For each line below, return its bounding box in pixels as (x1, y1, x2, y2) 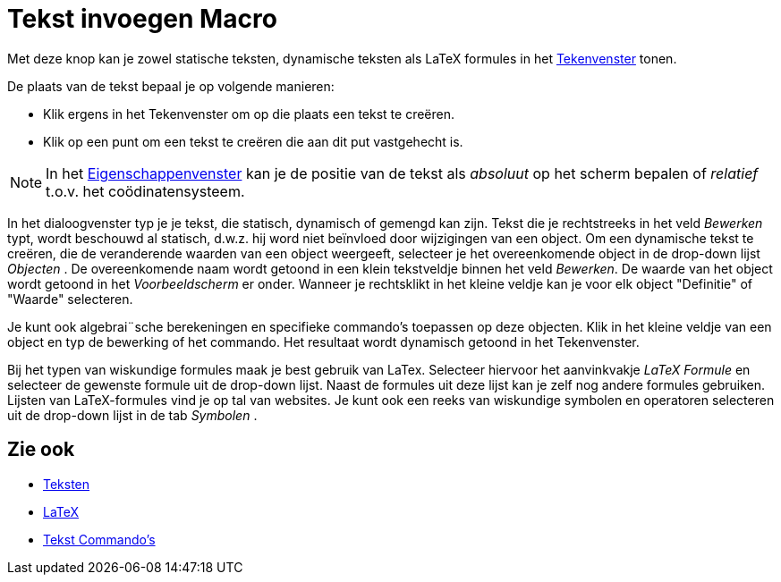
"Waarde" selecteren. (7, 291, 133, 307)
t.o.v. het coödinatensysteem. (46, 181, 245, 200)
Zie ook (7, 438, 75, 461)
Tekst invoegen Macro (7, 4, 277, 34)
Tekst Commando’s (43, 531, 156, 547)
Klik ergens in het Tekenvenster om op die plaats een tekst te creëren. (43, 105, 455, 122)
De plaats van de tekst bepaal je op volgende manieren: (7, 78, 335, 94)
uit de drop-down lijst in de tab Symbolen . (7, 407, 258, 423)
